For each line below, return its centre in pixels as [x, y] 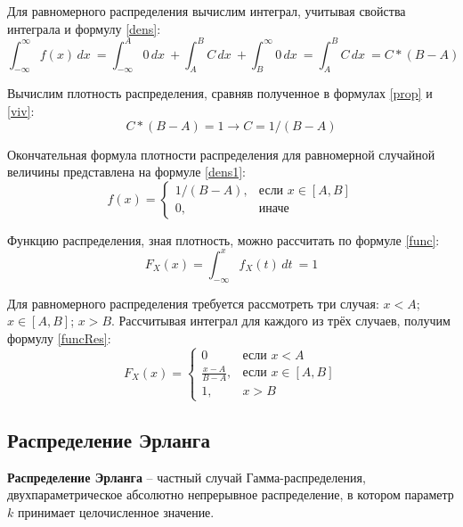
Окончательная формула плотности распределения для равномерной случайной [221, 154]
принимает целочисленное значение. [116, 511]
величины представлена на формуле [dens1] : [127, 172]
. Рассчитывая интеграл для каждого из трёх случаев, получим [281, 321]
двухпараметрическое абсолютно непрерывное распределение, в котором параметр [231, 494]
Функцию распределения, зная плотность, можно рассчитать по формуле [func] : [223, 239]
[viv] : [21, 111]
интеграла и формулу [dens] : [84, 28]
